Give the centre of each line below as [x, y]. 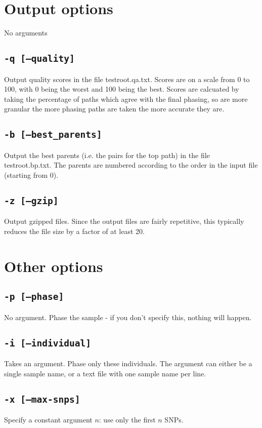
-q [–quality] [39, 59]
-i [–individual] [48, 343]
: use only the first [127, 419]
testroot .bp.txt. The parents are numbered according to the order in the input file [131, 165]
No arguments [26, 33]
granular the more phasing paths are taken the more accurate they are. [114, 109]
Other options [54, 266]
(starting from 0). [31, 174]
